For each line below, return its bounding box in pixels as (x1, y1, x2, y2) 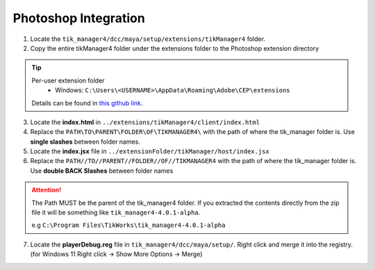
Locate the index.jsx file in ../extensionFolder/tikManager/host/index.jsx (30, 147, 270, 155)
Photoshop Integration (12, 10, 145, 26)
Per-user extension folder (31, 76, 105, 85)
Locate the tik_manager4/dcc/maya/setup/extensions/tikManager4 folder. (30, 35, 265, 43)
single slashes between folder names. (30, 137, 140, 146)
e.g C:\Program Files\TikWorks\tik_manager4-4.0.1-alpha (31, 221, 226, 229)
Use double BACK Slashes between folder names (30, 167, 174, 175)
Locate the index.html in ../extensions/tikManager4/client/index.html (30, 118, 260, 126)
